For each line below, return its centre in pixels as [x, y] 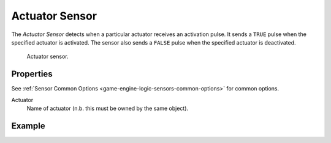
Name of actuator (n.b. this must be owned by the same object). [108, 108]
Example [28, 126]
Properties [32, 74]
